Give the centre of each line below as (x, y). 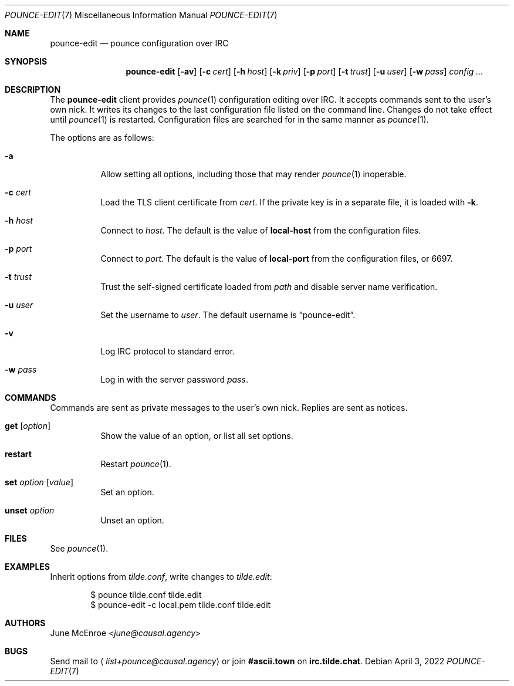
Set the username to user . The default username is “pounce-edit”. (228, 315)
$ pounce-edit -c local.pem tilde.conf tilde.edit (181, 605)
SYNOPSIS (26, 61)
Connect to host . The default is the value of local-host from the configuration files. (261, 230)
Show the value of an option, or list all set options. (197, 436)
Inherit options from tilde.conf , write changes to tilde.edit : (161, 577)
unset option (30, 510)
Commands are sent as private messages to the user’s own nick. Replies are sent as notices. (229, 408)
